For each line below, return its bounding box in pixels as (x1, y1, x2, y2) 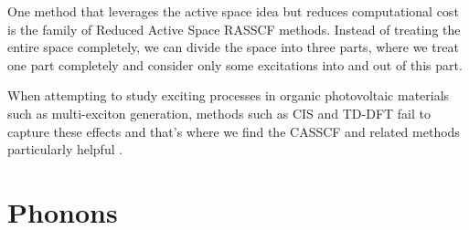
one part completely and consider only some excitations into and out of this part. (7, 55, 463, 74)
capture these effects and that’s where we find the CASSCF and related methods (7, 121, 460, 141)
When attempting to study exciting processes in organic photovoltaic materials (7, 86, 450, 105)
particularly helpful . (7, 140, 123, 159)
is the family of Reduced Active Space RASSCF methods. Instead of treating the (7, 19, 461, 38)
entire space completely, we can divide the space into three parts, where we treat (7, 37, 459, 57)
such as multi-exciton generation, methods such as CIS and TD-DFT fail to (7, 103, 431, 122)
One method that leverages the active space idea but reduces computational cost (7, 2, 459, 20)
